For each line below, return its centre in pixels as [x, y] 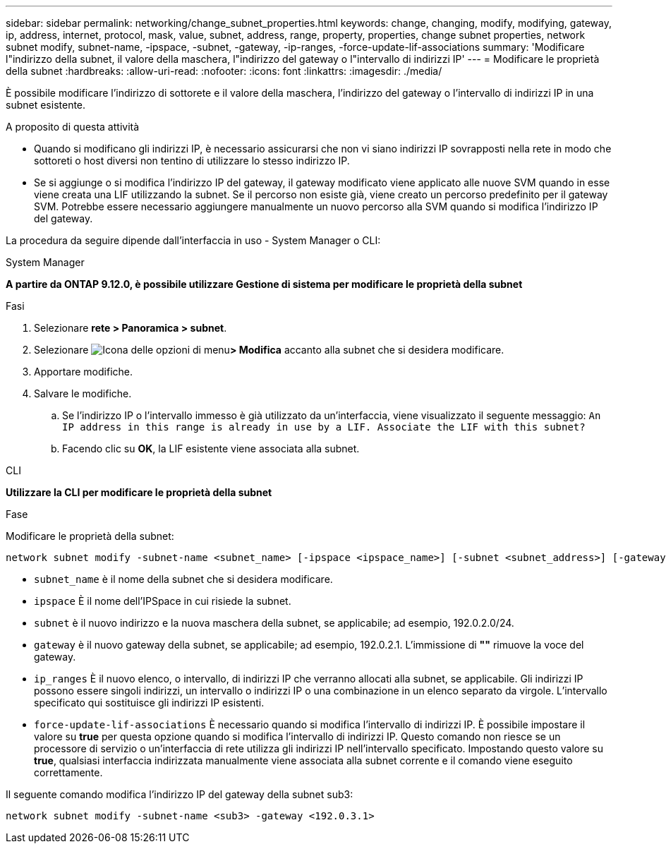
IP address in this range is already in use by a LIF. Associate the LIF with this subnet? [324, 427]
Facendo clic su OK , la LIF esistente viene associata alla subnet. [211, 448]
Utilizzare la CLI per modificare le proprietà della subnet [139, 492]
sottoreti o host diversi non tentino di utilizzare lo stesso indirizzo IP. [192, 161]
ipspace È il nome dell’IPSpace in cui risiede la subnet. [163, 601]
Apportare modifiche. [83, 372]
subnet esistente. [46, 105]
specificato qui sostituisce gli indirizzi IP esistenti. [149, 703]
